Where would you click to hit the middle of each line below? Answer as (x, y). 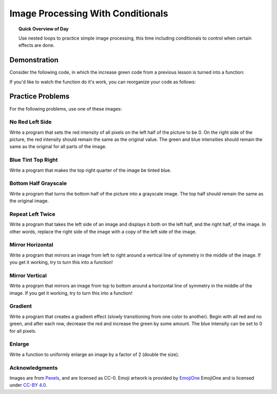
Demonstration (34, 60)
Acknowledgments (34, 368)
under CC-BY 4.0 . (28, 385)
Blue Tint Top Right (34, 160)
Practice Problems (39, 96)
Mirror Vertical (28, 275)
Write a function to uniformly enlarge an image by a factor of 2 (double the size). (94, 354)
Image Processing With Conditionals (89, 13)
